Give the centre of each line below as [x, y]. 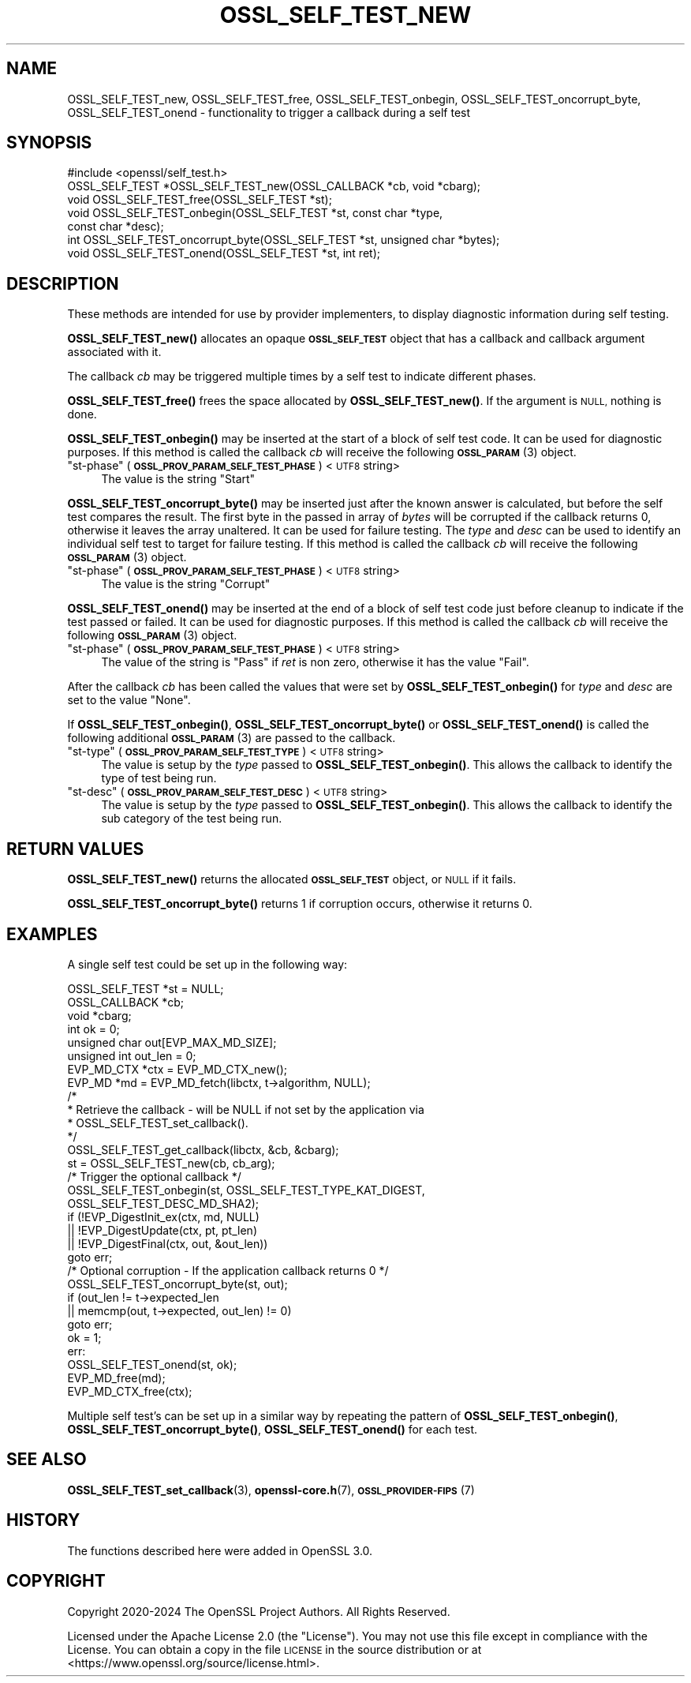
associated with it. [114, 352]
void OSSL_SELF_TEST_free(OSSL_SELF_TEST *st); [200, 200]
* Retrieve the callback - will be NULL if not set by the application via [246, 1109]
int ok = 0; [93, 1029]
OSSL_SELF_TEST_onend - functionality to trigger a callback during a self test [269, 112]
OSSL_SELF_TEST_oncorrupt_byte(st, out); [177, 1284]
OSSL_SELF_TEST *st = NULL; [146, 988]
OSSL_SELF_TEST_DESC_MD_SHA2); [163, 1203]
